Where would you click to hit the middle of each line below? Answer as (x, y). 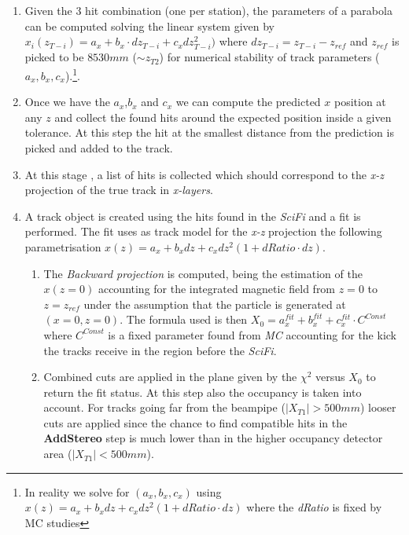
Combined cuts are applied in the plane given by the (170, 377)
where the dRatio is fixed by (314, 507)
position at (360, 102)
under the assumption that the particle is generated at (215, 304)
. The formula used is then (184, 319)
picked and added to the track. (99, 147)
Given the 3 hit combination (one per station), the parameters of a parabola (208, 10)
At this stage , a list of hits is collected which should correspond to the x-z (204, 174)
